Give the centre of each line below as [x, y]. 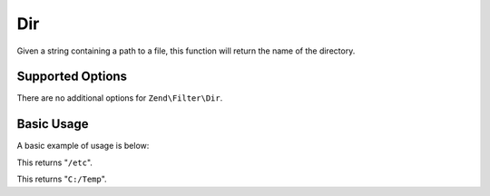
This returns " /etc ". [54, 162]
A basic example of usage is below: [83, 146]
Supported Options [72, 77]
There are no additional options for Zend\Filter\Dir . [120, 98]
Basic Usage [53, 124]
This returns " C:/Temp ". [62, 179]
